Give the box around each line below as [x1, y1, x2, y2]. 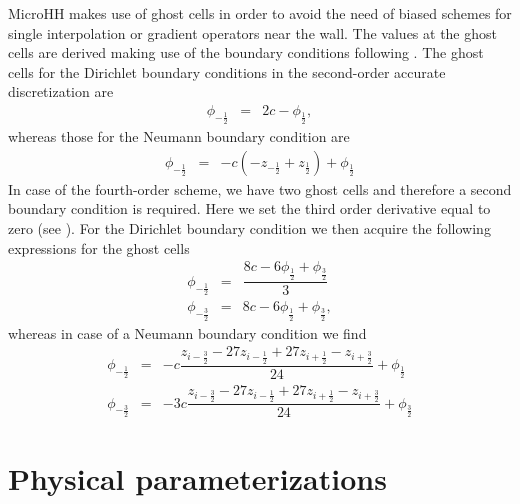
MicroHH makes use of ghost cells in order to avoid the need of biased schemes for [8, 3, 512, 23]
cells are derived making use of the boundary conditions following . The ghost [8, 42, 484, 63]
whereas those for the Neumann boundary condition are [8, 126, 350, 147]
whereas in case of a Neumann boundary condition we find [8, 322, 367, 343]
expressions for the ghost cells [8, 237, 190, 258]
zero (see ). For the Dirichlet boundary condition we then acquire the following [8, 217, 491, 238]
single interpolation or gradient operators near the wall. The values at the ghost [8, 22, 497, 43]
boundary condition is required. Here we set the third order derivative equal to [8, 198, 491, 219]
